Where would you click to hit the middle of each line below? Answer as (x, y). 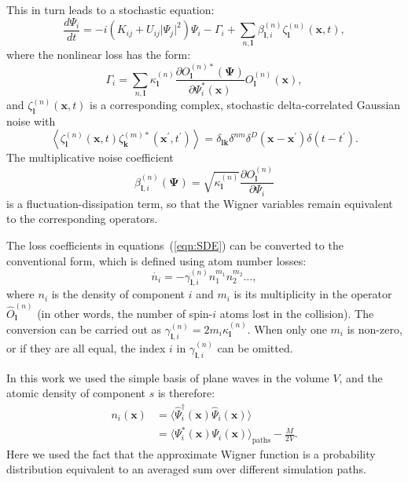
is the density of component (118, 294)
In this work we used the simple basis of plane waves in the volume (168, 377)
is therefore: (186, 393)
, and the (361, 377)
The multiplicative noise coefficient (90, 157)
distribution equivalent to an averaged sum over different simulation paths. (186, 469)
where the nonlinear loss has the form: (99, 55)
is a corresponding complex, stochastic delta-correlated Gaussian (245, 105)
